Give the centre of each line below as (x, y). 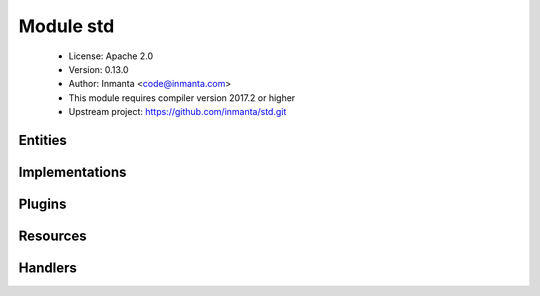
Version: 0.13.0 (98, 69)
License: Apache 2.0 (111, 56)
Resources (52, 235)
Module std (66, 26)
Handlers (47, 267)
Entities (42, 140)
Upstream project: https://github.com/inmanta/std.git (177, 112)
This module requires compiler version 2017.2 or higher (182, 97)
